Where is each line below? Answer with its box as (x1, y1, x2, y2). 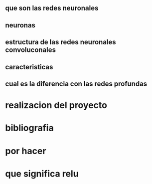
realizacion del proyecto (5, 100, 107, 111)
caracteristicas (5, 62, 53, 71)
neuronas (5, 21, 36, 29)
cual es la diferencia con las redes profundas (5, 79, 148, 88)
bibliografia (5, 122, 54, 134)
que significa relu (5, 168, 79, 179)
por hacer (5, 145, 46, 157)
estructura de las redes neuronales (5, 38, 116, 46)
